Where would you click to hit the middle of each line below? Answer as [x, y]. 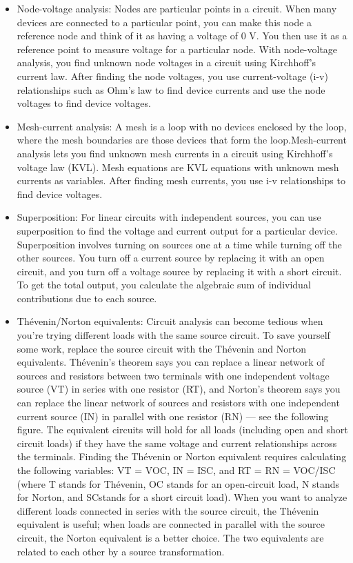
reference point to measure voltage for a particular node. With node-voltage [177, 49]
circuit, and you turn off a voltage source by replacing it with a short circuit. [179, 271]
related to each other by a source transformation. [121, 551]
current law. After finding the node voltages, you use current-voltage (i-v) [172, 76]
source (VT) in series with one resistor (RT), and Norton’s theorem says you [179, 389]
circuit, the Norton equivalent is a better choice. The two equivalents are [170, 537]
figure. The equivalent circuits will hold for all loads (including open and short [182, 429]
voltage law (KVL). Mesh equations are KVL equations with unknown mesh [178, 167]
